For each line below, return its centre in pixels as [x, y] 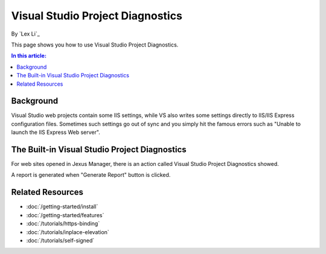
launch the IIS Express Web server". [56, 132]
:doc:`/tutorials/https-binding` [63, 224]
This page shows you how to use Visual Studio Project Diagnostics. [95, 45]
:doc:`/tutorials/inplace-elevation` [68, 232]
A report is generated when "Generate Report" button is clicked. [91, 175]
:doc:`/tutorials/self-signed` [60, 240]
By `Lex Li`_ [26, 34]
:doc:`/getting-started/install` [62, 207]
